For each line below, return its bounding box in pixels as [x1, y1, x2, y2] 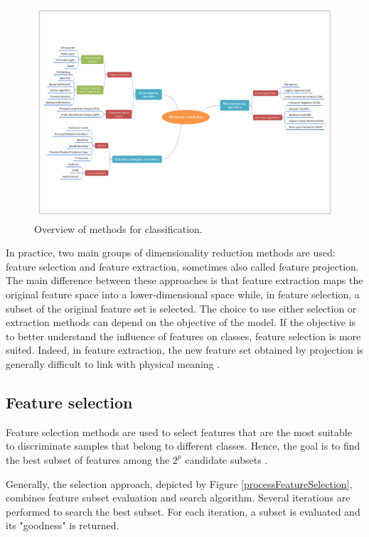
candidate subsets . [185, 452, 268, 467]
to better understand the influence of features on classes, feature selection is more [6, 328, 361, 343]
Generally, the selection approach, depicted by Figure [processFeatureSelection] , [6, 476, 353, 491]
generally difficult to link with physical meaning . [6, 357, 220, 371]
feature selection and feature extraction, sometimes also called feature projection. [6, 259, 359, 273]
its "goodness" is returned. [6, 518, 119, 533]
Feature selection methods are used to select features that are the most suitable [6, 424, 352, 439]
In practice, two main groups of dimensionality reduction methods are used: [6, 245, 336, 260]
